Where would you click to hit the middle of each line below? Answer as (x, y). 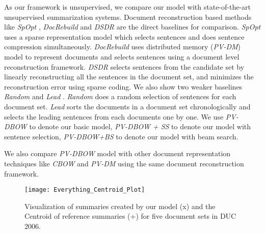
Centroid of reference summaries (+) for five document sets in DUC (130, 216)
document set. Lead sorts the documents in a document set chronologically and (127, 106)
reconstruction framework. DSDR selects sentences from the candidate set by (124, 66)
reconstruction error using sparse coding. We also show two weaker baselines (123, 86)
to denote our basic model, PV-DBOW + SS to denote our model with (140, 126)
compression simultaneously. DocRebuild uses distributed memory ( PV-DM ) (122, 47)
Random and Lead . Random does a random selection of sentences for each (120, 96)
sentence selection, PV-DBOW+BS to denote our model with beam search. (121, 136)
